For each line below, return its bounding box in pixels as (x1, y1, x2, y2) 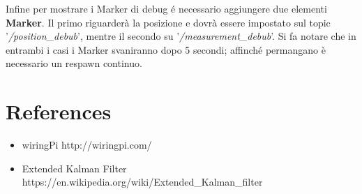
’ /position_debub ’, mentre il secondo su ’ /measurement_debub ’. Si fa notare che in (6, 29, 356, 43)
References (6, 97, 112, 126)
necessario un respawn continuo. (6, 56, 142, 70)
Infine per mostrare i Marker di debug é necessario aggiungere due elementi (6, 1, 327, 15)
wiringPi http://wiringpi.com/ (22, 137, 152, 152)
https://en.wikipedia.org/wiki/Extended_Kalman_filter (22, 174, 263, 189)
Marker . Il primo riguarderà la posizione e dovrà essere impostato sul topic (6, 15, 331, 29)
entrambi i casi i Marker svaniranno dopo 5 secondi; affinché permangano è (6, 42, 326, 57)
